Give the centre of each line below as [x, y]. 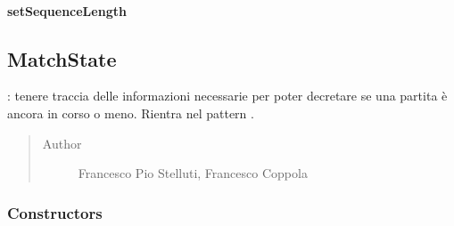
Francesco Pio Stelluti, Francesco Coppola [193, 173]
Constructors [55, 212]
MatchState [62, 58]
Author [62, 143]
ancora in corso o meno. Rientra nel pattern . [131, 113]
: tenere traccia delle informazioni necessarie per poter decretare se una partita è [227, 96]
